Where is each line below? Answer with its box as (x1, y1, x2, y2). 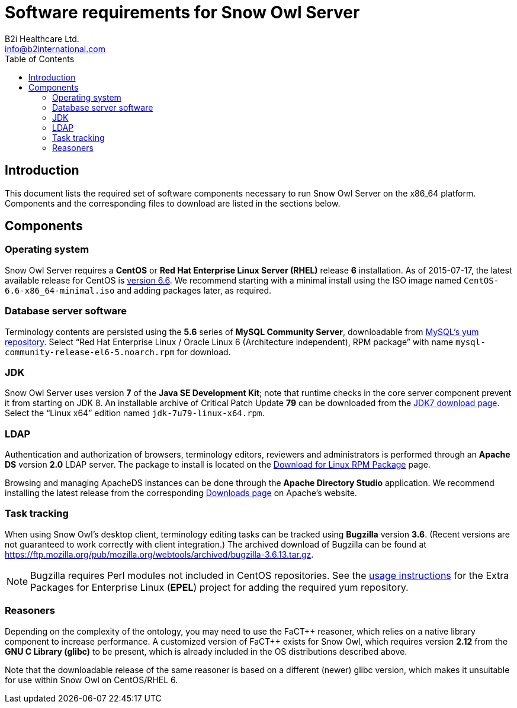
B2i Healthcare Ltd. (5, 33, 79, 44)
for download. (176, 346, 231, 357)
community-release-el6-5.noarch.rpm (5, 347, 175, 357)
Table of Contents (5, 53, 75, 64)
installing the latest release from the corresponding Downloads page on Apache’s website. (5, 488, 357, 498)
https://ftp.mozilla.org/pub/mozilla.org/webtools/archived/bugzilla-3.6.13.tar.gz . (5, 549, 314, 559)
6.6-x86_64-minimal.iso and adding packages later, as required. (5, 285, 272, 295)
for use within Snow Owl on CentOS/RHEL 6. (5, 674, 178, 685)
